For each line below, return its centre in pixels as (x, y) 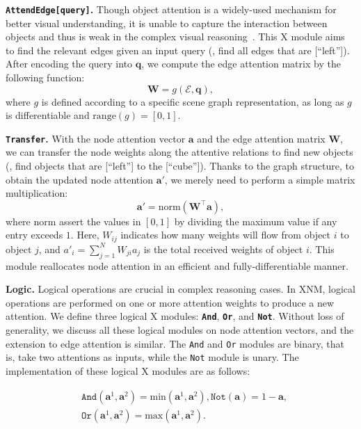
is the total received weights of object (223, 249)
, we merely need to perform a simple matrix (260, 179)
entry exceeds (34, 235)
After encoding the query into (69, 64)
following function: (45, 78)
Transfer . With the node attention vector (96, 138)
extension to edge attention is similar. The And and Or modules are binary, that (175, 343)
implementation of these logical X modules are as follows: (128, 371)
